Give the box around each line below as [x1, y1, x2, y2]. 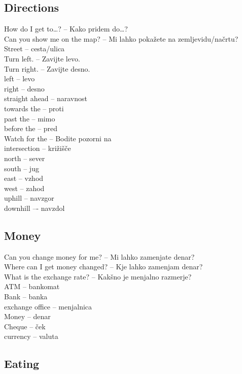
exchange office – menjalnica [4, 301, 92, 311]
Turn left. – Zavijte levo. [4, 53, 80, 64]
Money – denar [4, 311, 51, 322]
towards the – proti [4, 103, 64, 113]
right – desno [4, 83, 45, 93]
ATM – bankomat [4, 281, 60, 292]
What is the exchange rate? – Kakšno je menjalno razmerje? [4, 271, 192, 282]
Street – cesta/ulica [4, 43, 65, 54]
